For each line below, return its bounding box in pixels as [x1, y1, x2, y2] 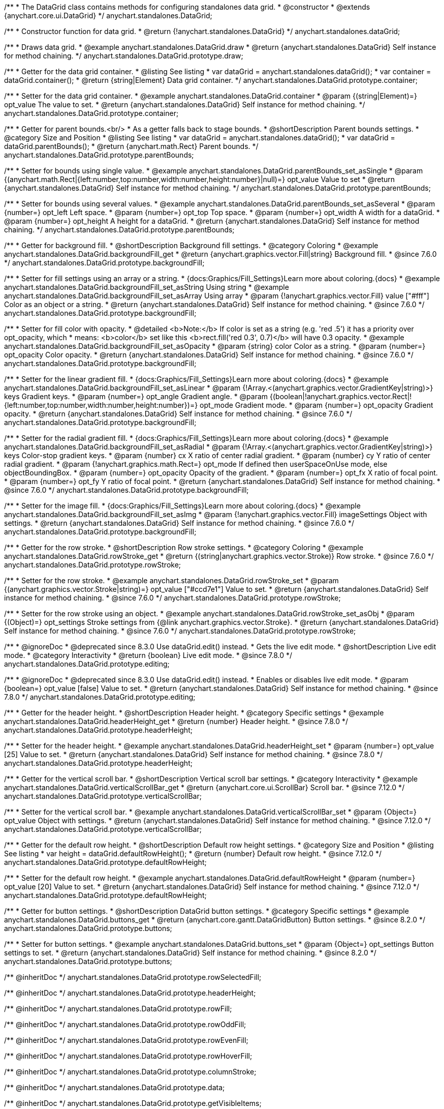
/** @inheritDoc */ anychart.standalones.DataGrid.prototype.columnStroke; [4, 1067, 257, 1076]
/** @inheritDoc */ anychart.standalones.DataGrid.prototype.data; [4, 1083, 225, 1092]
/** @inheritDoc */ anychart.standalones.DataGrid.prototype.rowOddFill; [4, 1020, 246, 1029]
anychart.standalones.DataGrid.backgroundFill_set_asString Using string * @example [4, 283, 289, 291]
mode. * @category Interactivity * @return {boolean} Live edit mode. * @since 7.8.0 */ [4, 651, 293, 660]
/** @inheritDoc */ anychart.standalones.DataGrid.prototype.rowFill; [4, 1004, 232, 1013]
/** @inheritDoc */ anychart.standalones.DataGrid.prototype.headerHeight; [4, 988, 256, 997]
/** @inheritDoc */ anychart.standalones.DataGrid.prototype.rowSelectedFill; [4, 973, 262, 981]
